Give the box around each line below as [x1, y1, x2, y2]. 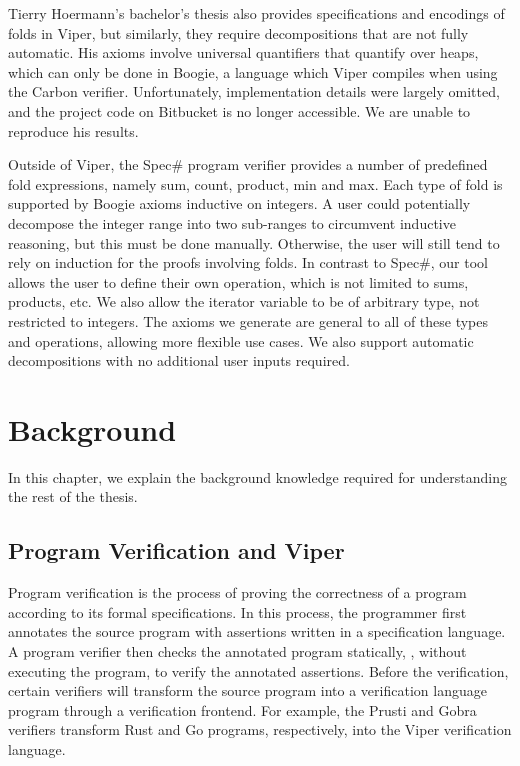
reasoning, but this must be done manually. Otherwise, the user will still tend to [8, 232, 500, 253]
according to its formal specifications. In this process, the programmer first [8, 601, 467, 622]
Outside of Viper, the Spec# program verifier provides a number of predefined [8, 154, 488, 175]
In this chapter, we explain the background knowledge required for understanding [8, 466, 507, 487]
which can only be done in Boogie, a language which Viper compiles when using [8, 61, 498, 82]
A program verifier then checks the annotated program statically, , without [8, 640, 467, 661]
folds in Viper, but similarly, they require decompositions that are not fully [8, 22, 469, 43]
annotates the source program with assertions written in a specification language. [8, 621, 506, 642]
